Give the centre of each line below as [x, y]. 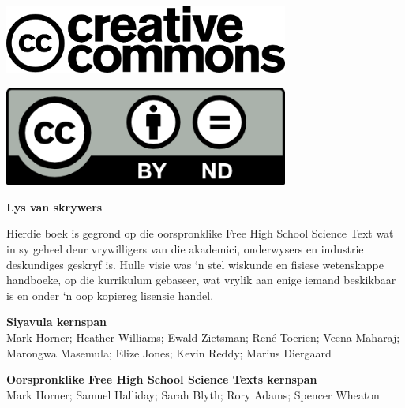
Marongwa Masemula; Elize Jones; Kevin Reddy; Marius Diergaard [169, 352]
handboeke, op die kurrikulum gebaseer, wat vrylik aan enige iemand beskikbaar [201, 280]
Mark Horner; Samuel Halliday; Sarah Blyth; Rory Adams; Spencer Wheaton [193, 394]
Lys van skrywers [54, 206]
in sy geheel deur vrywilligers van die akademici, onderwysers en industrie [185, 248]
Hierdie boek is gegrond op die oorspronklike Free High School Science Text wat [200, 233]
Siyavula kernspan [57, 322]
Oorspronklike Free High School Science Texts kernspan [162, 379]
